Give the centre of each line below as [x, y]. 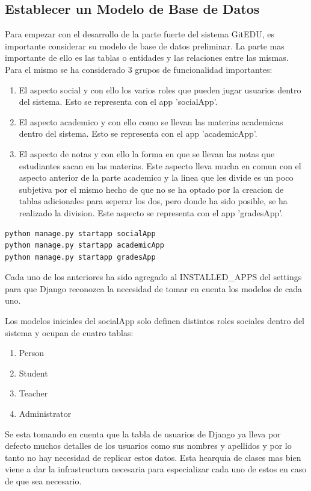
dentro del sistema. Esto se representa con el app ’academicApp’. [138, 133]
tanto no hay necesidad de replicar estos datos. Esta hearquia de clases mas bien [153, 457]
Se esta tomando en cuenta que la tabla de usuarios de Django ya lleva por [143, 433]
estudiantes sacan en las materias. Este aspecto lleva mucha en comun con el [160, 165]
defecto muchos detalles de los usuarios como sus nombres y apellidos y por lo [148, 446]
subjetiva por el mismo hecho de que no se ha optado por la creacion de [151, 189]
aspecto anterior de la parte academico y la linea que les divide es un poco [156, 177]
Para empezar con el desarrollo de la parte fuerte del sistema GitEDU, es [140, 34]
